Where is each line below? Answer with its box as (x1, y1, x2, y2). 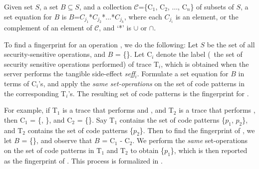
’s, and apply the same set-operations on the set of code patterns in (38, 78, 245, 88)
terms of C (4, 78, 37, 88)
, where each (124, 11, 162, 21)
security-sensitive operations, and (4, 49, 105, 59)
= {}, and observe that (21, 135, 92, 146)
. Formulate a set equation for (137, 68, 229, 79)
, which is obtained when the (161, 58, 249, 69)
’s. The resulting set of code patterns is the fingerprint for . (68, 88, 249, 98)
